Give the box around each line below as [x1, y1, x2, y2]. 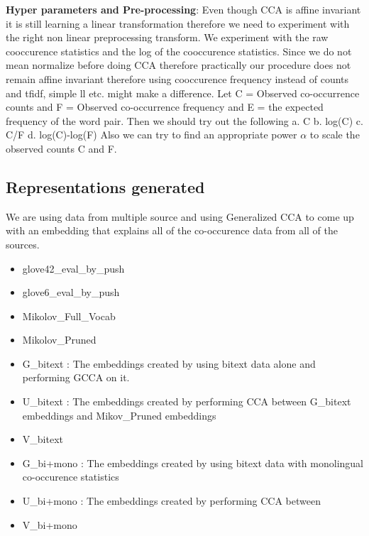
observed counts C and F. [6, 141, 117, 155]
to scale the [309, 127, 360, 142]
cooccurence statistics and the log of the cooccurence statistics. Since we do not [6, 43, 352, 58]
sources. [6, 236, 40, 251]
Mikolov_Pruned [22, 332, 97, 347]
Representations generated [6, 175, 205, 197]
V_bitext [22, 432, 63, 447]
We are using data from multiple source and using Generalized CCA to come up [6, 209, 354, 224]
